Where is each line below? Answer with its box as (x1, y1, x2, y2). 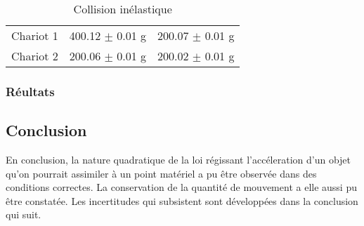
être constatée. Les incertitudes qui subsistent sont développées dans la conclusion (6, 193, 358, 208)
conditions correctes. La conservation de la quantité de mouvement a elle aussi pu (6, 180, 357, 194)
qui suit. (6, 207, 41, 222)
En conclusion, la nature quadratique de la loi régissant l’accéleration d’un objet (6, 152, 351, 167)
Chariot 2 (11, 48, 58, 64)
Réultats (6, 82, 55, 100)
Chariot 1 (11, 27, 58, 44)
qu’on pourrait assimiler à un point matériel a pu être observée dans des (6, 166, 317, 180)
